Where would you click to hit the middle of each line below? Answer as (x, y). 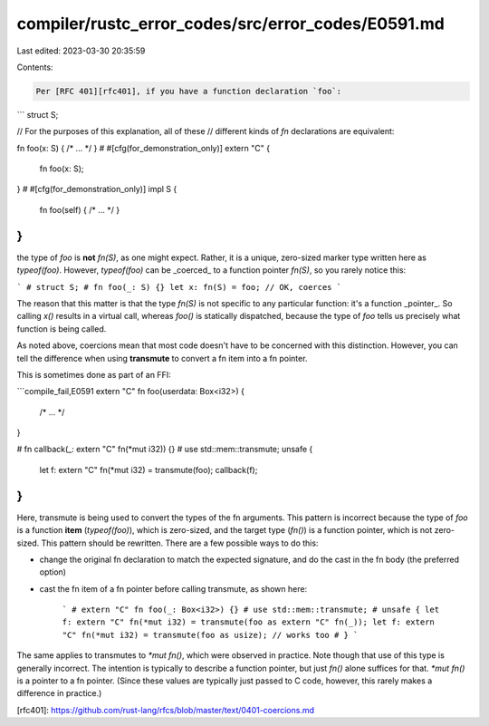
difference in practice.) (59, 693)
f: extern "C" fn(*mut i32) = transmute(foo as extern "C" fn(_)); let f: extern (248, 622)
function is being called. (62, 329)
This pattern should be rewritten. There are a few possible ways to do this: (180, 543)
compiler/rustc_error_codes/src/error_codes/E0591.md (231, 24)
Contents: (35, 67)
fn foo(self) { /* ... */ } (80, 209)
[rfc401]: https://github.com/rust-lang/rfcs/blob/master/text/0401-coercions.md (166, 710)
